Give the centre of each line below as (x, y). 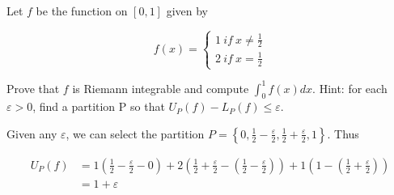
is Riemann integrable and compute (161, 88)
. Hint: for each (350, 88)
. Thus (343, 133)
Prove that (33, 88)
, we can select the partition (135, 133)
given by (187, 11)
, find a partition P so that (99, 106)
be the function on (82, 11)
